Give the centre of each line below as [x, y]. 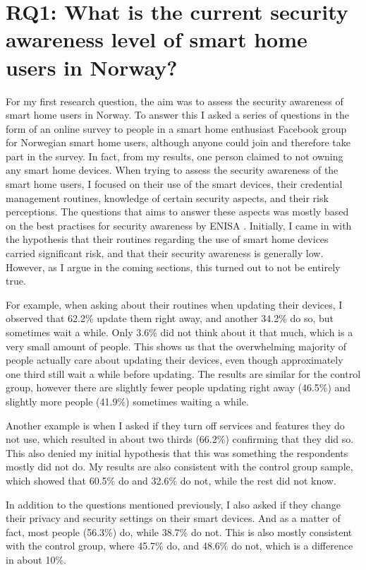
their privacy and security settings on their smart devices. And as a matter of [173, 518]
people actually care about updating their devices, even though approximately [175, 360]
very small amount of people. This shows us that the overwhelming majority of [176, 346]
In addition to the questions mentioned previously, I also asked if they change [173, 504]
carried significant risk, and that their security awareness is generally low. [165, 253]
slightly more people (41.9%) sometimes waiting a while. [127, 401]
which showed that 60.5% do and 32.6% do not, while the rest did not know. [171, 480]
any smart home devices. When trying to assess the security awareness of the [172, 170]
